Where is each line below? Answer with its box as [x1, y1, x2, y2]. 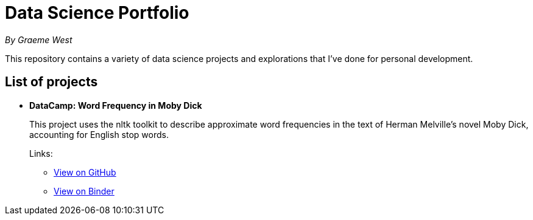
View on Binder [54, 185, 115, 196]
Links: [29, 148, 53, 159]
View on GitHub [54, 167, 116, 177]
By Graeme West [5, 34, 72, 45]
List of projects [5, 74, 98, 90]
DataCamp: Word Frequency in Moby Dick [29, 100, 202, 111]
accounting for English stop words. [29, 129, 169, 140]
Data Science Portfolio [5, 2, 189, 23]
